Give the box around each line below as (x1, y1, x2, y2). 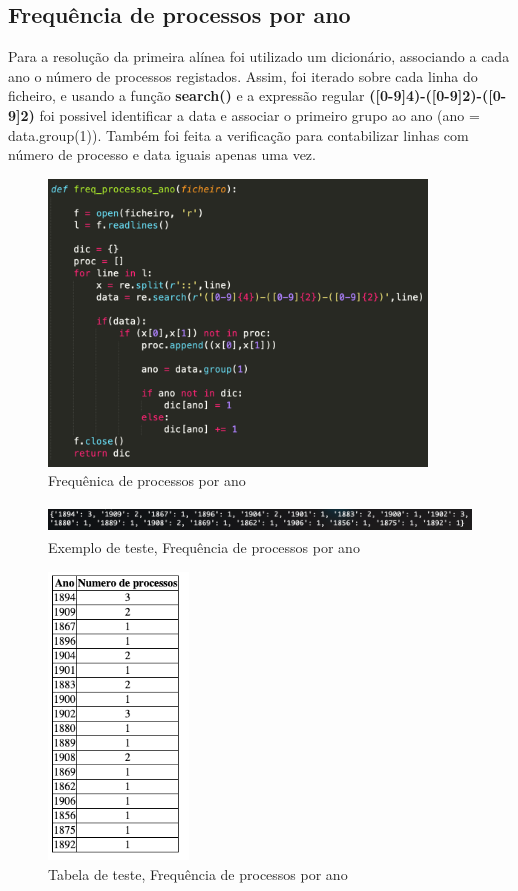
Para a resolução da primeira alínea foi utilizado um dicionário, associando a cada (8, 46, 510, 67)
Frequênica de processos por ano (48, 470, 246, 491)
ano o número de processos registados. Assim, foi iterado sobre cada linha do (8, 65, 478, 86)
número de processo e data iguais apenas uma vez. (8, 144, 316, 165)
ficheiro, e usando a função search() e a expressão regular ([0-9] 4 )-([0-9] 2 (8, 85, 471, 106)
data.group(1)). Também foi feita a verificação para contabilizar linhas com (8, 124, 469, 145)
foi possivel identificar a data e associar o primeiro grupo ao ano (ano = (39, 104, 480, 125)
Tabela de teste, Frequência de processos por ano (48, 863, 348, 884)
